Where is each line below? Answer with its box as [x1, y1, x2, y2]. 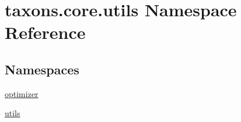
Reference [5, 20, 86, 44]
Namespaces [5, 60, 79, 78]
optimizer [5, 87, 39, 99]
